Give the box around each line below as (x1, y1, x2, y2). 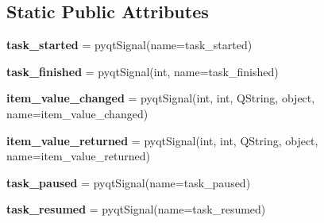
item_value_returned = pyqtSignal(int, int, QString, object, (6, 132, 318, 148)
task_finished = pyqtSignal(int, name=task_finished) (6, 63, 279, 79)
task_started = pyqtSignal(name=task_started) (6, 37, 253, 53)
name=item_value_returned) (6, 148, 150, 164)
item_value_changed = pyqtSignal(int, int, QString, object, (6, 90, 315, 106)
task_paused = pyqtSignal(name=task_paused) (6, 174, 251, 190)
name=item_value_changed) (6, 105, 148, 121)
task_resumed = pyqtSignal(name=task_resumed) (6, 201, 266, 217)
